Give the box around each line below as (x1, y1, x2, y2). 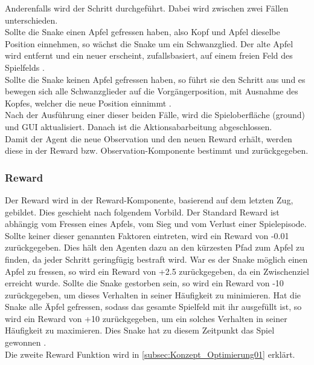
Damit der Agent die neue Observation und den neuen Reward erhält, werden (5, 132, 292, 145)
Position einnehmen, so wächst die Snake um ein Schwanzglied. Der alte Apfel (5, 37, 293, 50)
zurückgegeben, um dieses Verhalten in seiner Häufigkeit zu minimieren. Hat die (5, 288, 301, 301)
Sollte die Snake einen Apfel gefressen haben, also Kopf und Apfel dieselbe (5, 25, 280, 38)
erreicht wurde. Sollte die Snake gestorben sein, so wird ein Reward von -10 (5, 277, 284, 289)
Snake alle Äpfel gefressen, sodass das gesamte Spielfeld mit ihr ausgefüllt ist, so (5, 300, 302, 313)
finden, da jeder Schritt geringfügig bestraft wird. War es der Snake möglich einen (5, 252, 308, 265)
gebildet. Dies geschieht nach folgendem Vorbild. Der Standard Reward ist (5, 205, 280, 218)
